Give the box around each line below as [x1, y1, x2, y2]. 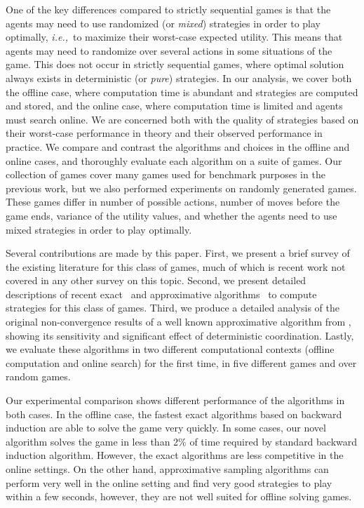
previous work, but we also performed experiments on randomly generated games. [6, 180, 357, 195]
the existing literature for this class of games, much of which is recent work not [6, 259, 346, 274]
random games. [6, 369, 71, 384]
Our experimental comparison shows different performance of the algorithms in [6, 393, 345, 408]
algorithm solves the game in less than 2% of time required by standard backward [6, 434, 358, 448]
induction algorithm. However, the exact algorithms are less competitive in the [6, 448, 344, 462]
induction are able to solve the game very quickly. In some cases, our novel [6, 420, 326, 435]
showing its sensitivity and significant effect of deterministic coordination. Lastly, [6, 328, 354, 342]
